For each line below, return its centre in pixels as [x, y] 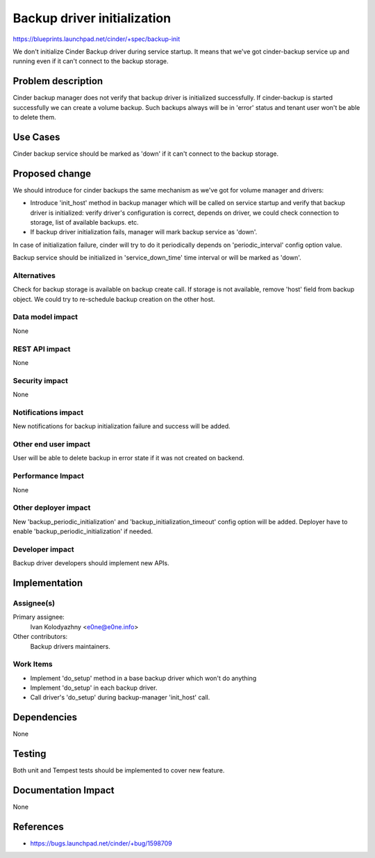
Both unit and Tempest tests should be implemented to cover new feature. [119, 770]
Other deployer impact [52, 508]
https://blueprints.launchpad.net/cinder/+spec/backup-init [97, 39]
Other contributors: [40, 637]
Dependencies [45, 717]
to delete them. [34, 118]
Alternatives [34, 275]
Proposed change [52, 173]
